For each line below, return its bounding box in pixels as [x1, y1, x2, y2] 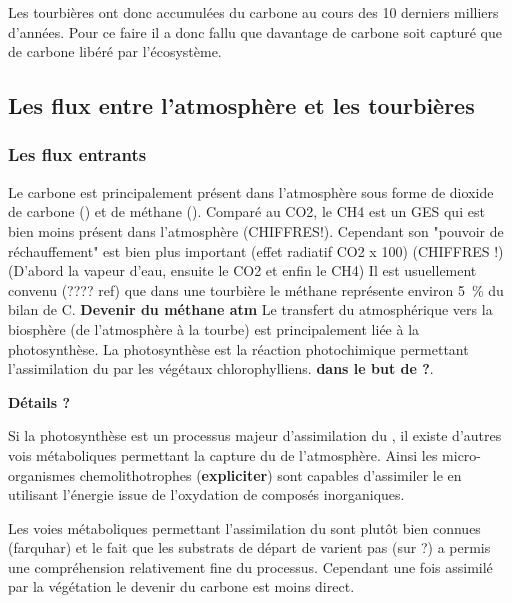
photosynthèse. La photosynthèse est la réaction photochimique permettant [8, 338, 469, 359]
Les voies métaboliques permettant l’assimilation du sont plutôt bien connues [8, 517, 481, 538]
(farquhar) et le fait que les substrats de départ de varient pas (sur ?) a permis [8, 537, 491, 558]
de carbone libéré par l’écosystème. [8, 41, 222, 62]
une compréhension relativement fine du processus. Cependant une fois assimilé [8, 556, 493, 577]
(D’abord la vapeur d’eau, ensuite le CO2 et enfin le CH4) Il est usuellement [8, 260, 477, 281]
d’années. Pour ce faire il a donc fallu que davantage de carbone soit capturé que [8, 21, 503, 42]
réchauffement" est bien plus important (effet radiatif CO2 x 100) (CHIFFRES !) [8, 240, 504, 261]
